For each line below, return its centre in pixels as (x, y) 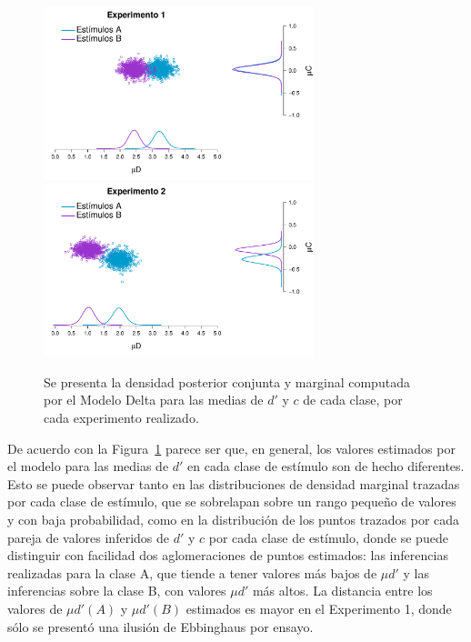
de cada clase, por (353, 400)
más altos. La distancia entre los (342, 591)
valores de (35, 608)
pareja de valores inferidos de (88, 537)
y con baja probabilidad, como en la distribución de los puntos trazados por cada (234, 520)
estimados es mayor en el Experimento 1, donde (319, 608)
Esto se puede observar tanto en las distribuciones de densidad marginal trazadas (234, 483)
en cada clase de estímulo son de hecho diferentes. (326, 466)
